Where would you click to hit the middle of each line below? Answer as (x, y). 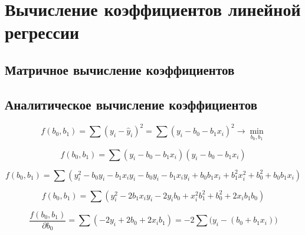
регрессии (42, 32)
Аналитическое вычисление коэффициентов (131, 104)
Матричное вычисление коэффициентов (120, 69)
